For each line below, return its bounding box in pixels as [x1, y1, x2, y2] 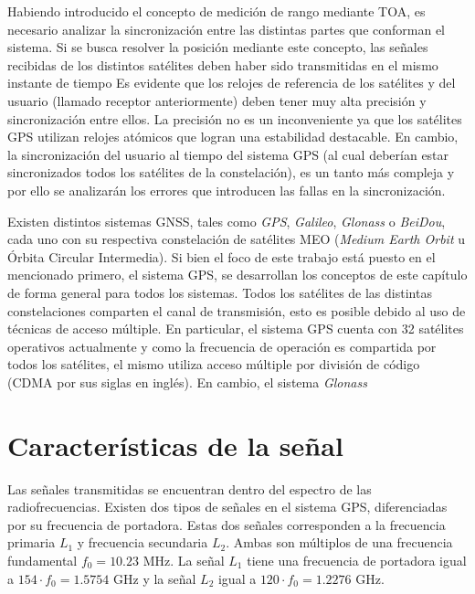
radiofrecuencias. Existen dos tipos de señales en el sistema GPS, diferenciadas [7, 497, 448, 516]
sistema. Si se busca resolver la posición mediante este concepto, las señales [7, 37, 428, 57]
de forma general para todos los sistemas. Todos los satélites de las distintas [7, 282, 432, 302]
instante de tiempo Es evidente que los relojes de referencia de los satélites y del [7, 73, 456, 92]
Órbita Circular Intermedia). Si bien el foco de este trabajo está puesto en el [7, 247, 436, 266]
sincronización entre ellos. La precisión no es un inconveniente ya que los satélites [7, 109, 462, 128]
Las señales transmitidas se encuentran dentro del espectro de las [7, 479, 372, 498]
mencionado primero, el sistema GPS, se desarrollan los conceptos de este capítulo [7, 265, 468, 284]
